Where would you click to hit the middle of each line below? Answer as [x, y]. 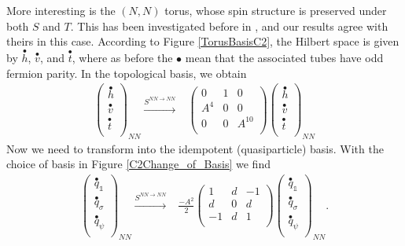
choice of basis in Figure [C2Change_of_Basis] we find [138, 164]
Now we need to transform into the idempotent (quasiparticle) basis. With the [195, 148]
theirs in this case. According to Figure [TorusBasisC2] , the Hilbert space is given [203, 41]
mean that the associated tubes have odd [284, 57]
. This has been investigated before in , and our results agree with [229, 26]
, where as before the [122, 57]
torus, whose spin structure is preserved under [276, 10]
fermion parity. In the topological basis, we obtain [127, 73]
